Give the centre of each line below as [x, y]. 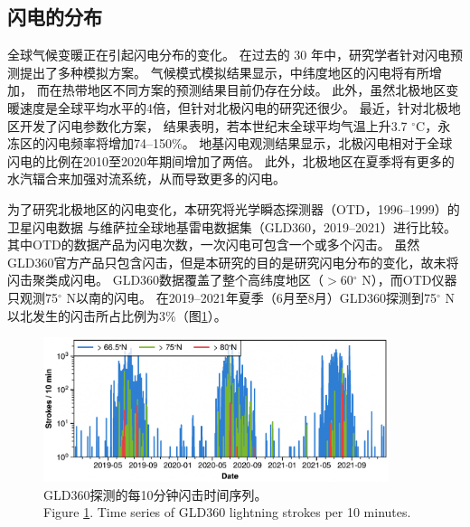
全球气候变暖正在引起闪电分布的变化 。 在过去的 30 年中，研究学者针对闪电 [229, 55]
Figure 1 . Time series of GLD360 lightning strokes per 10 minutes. [227, 512]
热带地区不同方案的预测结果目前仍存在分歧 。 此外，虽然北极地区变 [260, 90]
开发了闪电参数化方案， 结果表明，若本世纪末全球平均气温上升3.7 [213, 125]
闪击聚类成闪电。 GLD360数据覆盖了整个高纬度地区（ [166, 280]
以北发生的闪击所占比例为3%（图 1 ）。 [117, 315]
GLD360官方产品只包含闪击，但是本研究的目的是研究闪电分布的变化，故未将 [233, 262]
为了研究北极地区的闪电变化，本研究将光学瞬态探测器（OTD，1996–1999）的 [234, 208]
